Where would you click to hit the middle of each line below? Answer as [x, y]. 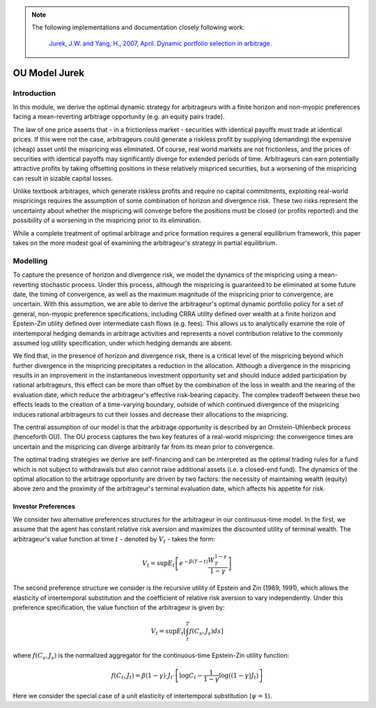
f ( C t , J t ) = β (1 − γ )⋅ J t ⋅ [143, 676]
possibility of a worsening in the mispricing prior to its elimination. [107, 220]
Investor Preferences [44, 507]
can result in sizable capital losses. [63, 178]
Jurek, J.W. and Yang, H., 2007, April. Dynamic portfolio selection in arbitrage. [160, 43]
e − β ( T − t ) [193, 563]
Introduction [34, 93]
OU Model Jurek [49, 73]
